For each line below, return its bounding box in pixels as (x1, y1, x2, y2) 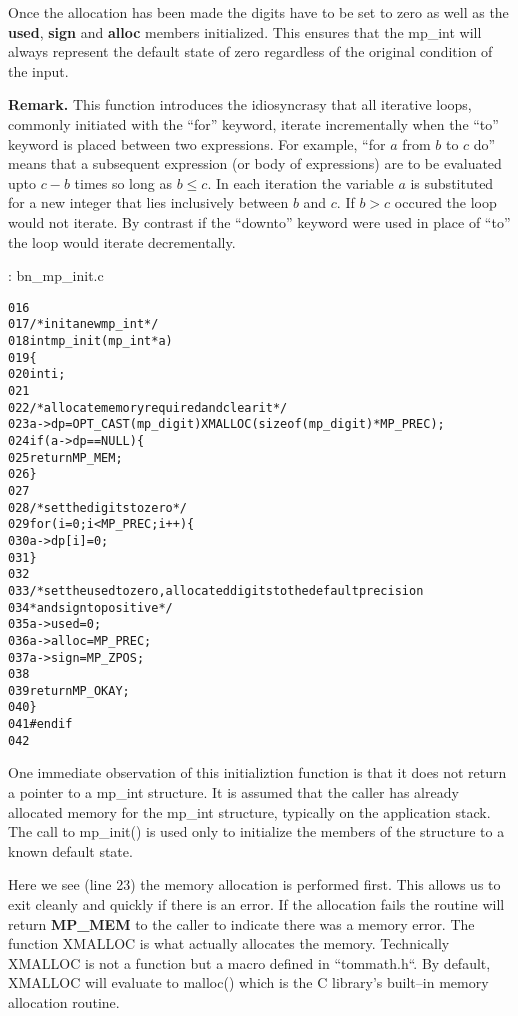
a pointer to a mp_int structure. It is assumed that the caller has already (8, 782, 459, 803)
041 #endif (8, 717, 73, 732)
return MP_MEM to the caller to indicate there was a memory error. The (8, 913, 475, 934)
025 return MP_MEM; (8, 450, 123, 465)
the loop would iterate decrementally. (8, 231, 236, 252)
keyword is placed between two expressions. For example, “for (8, 133, 386, 154)
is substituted (410, 172, 494, 193)
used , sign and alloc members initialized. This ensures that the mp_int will (8, 21, 482, 42)
